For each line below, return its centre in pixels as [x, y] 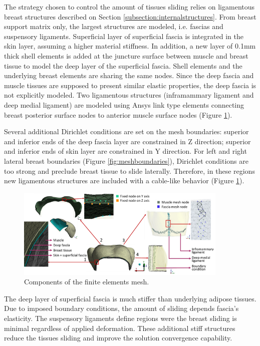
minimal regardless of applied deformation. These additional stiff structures [120, 328]
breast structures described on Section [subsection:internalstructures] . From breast [130, 16]
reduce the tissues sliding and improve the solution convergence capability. [118, 338]
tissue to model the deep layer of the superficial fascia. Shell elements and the [123, 65]
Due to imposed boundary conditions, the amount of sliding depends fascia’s [121, 308]
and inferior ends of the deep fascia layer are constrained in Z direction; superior [127, 141]
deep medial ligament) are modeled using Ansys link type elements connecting [124, 104]
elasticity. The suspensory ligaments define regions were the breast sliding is [120, 318]
